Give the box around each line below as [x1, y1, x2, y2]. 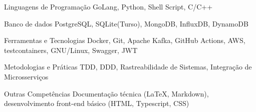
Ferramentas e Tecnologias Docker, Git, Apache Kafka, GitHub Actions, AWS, [4, 35, 245, 45]
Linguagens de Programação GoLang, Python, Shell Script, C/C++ [4, 1, 213, 11]
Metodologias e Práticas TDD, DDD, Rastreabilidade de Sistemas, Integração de [4, 61, 252, 72]
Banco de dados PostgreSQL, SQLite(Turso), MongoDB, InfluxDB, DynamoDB [4, 18, 248, 28]
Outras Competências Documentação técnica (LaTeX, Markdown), [4, 88, 209, 98]
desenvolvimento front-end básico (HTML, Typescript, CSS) [4, 98, 189, 108]
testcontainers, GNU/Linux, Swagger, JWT [4, 44, 138, 55]
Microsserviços [4, 71, 49, 81]
